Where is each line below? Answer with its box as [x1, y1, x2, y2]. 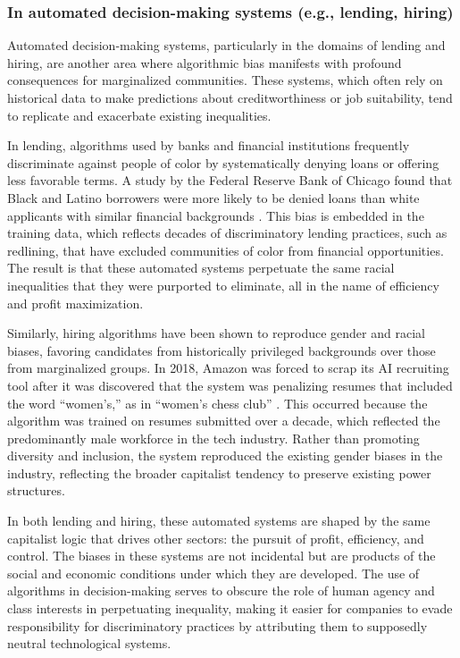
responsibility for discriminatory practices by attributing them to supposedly [7, 616, 428, 635]
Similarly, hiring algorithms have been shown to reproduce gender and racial [7, 324, 425, 342]
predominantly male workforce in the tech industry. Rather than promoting [7, 428, 420, 447]
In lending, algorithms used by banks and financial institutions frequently [7, 136, 410, 155]
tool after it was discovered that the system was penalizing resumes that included [7, 375, 453, 394]
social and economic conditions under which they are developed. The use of [7, 563, 420, 582]
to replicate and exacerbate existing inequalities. [7, 105, 272, 124]
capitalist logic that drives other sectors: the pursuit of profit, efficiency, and [7, 528, 424, 547]
